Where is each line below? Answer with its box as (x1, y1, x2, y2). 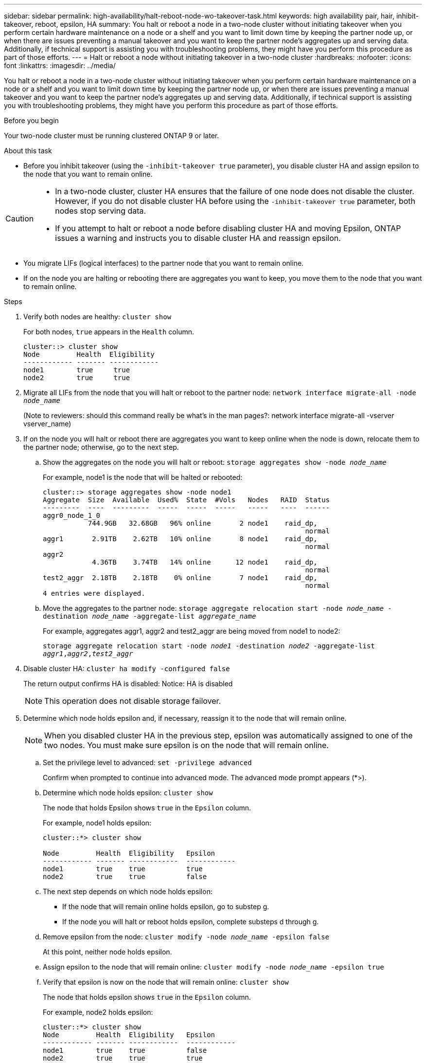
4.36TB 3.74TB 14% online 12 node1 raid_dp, (92, 558, 318, 566)
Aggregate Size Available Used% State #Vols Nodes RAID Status (43, 496, 330, 504)
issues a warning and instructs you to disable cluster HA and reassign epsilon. (55, 233, 341, 243)
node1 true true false (43, 1046, 207, 1054)
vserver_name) (23, 420, 71, 428)
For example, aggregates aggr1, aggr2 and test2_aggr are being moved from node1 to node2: (43, 627, 340, 635)
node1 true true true (43, 865, 203, 873)
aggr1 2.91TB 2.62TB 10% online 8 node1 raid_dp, (43, 535, 318, 543)
